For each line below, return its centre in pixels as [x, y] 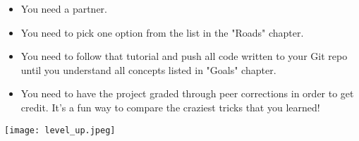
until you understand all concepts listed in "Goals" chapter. [148, 69]
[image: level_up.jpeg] [60, 130]
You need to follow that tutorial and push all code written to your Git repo [184, 56]
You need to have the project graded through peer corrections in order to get [187, 93]
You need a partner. [64, 8]
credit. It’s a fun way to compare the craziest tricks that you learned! [170, 107]
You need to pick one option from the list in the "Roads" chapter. [162, 32]
